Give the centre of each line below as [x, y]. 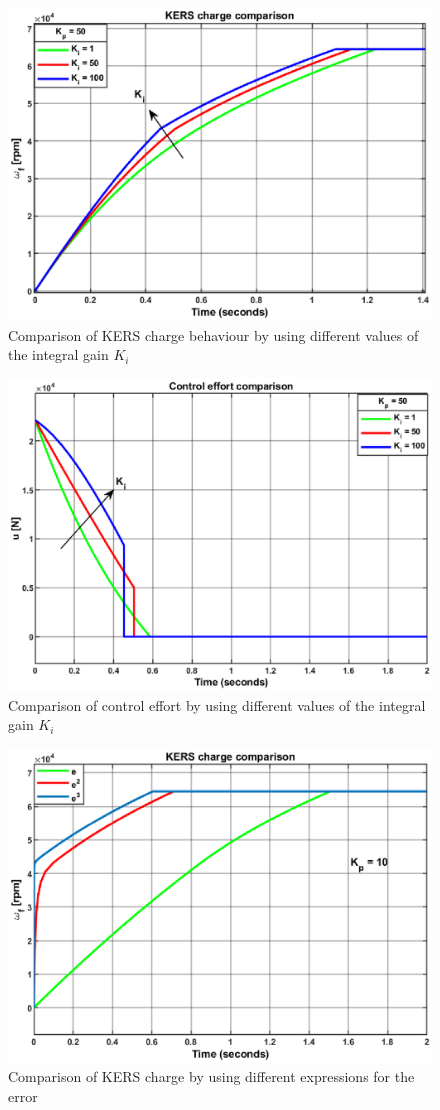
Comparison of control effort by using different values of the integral [217, 704]
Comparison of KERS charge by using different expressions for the [211, 1076]
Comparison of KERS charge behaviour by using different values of [213, 334]
